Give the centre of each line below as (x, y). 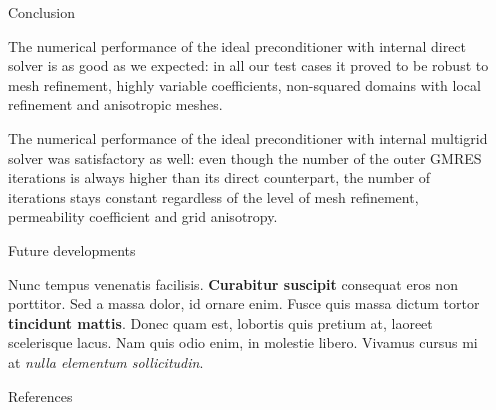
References (40, 395)
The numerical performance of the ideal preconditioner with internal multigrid (248, 137)
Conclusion (41, 12)
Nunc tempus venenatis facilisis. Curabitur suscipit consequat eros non (233, 283)
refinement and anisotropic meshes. (115, 104)
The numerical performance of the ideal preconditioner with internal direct (237, 45)
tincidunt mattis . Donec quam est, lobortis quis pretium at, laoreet (220, 322)
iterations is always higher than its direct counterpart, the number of (219, 177)
